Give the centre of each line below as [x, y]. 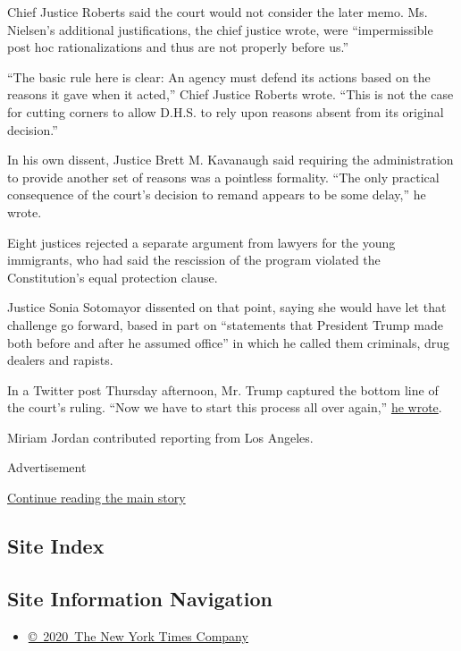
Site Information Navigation [140, 598]
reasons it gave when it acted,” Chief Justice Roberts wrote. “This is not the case [230, 94]
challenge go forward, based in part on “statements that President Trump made [225, 324]
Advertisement [47, 467]
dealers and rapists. [60, 360]
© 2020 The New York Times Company [138, 635]
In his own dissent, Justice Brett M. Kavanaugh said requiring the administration [230, 160]
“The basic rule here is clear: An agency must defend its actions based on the [219, 76]
